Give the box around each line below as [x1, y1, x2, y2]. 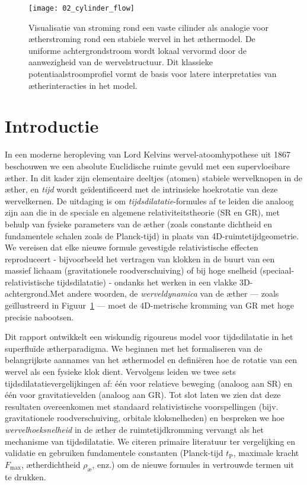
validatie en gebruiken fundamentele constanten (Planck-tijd [5, 447, 223, 459]
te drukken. [5, 470, 46, 483]
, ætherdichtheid [21, 458, 81, 470]
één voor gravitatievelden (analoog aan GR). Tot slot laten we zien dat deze [5, 388, 281, 401]
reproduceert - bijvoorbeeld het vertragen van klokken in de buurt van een [5, 252, 275, 265]
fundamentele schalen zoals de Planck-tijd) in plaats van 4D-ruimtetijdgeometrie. [5, 229, 299, 242]
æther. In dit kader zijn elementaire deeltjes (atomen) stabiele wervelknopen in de [5, 171, 302, 184]
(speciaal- [260, 264, 295, 277]
